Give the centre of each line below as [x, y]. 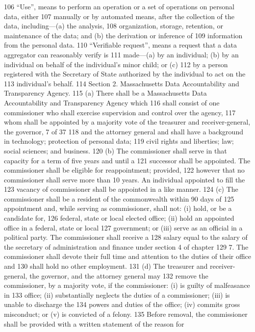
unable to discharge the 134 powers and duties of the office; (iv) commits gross [122, 304]
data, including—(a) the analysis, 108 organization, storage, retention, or [114, 26]
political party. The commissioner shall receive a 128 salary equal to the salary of [126, 237]
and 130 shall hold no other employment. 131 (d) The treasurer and [106, 266]
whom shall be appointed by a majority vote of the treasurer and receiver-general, [127, 122]
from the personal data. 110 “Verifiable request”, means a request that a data [120, 45]
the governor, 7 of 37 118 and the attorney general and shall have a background [124, 131]
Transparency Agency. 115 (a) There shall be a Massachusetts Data [105, 93]
